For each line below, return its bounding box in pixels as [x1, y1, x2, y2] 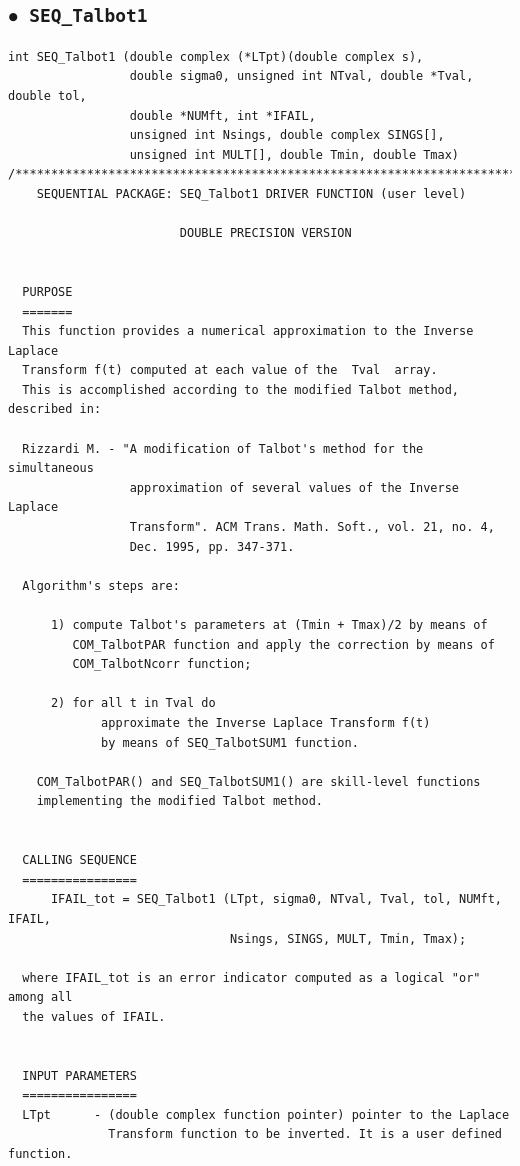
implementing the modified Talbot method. [36, 794, 323, 809]
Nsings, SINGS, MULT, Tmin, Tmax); [229, 931, 467, 946]
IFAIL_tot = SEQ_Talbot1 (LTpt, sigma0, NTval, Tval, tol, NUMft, [50, 892, 502, 907]
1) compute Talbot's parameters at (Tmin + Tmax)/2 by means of [50, 618, 488, 632]
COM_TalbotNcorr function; [72, 657, 252, 672]
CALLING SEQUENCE [22, 853, 137, 868]
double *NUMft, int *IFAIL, [129, 108, 316, 123]
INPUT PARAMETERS [22, 1068, 137, 1083]
